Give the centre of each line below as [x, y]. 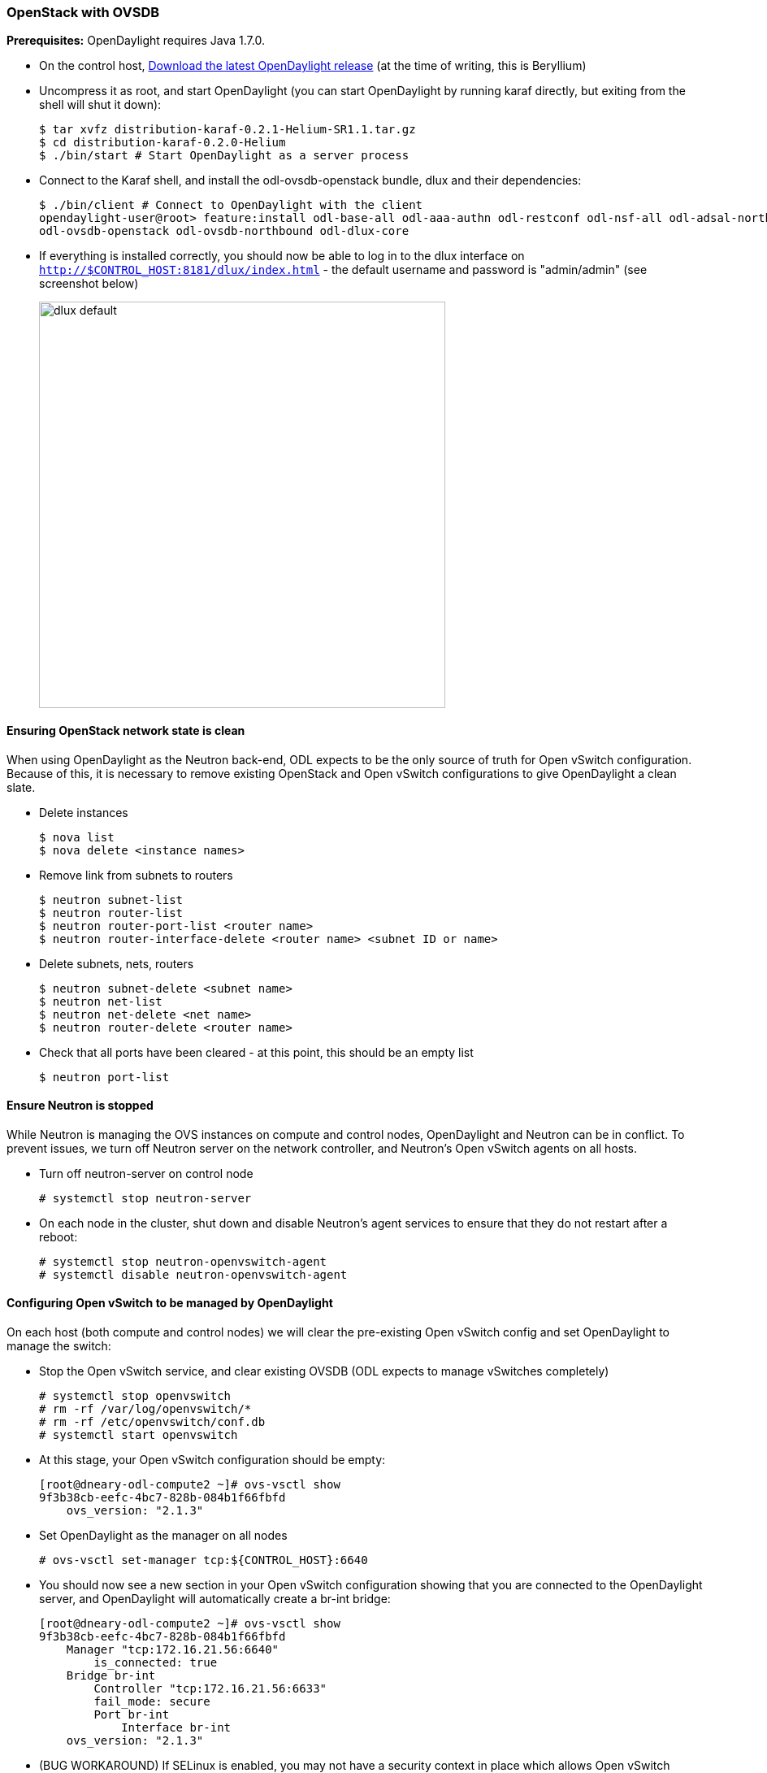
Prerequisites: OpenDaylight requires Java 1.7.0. [136, 41]
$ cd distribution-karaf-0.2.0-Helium [162, 143]
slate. [21, 787]
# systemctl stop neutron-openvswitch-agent [183, 1261]
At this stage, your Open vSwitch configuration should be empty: [212, 1460]
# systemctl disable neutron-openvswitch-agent [193, 1274]
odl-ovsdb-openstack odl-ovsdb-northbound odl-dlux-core [224, 231]
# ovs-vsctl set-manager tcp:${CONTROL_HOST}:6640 [204, 1560]
